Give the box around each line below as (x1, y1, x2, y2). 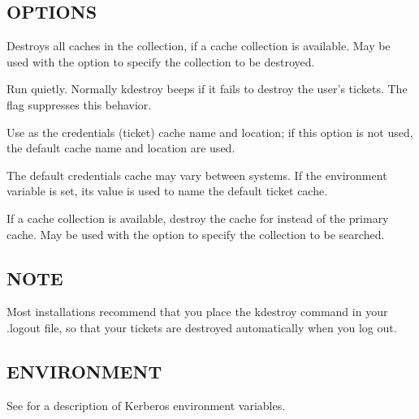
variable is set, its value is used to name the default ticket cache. (6, 182, 328, 199)
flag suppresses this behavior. (6, 96, 152, 113)
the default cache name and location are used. (6, 139, 235, 156)
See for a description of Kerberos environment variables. (6, 396, 286, 413)
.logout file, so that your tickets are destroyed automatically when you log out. (6, 319, 397, 336)
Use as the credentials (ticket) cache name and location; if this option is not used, (6, 123, 413, 140)
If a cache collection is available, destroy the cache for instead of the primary (6, 209, 389, 226)
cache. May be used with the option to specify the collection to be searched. (6, 225, 385, 242)
